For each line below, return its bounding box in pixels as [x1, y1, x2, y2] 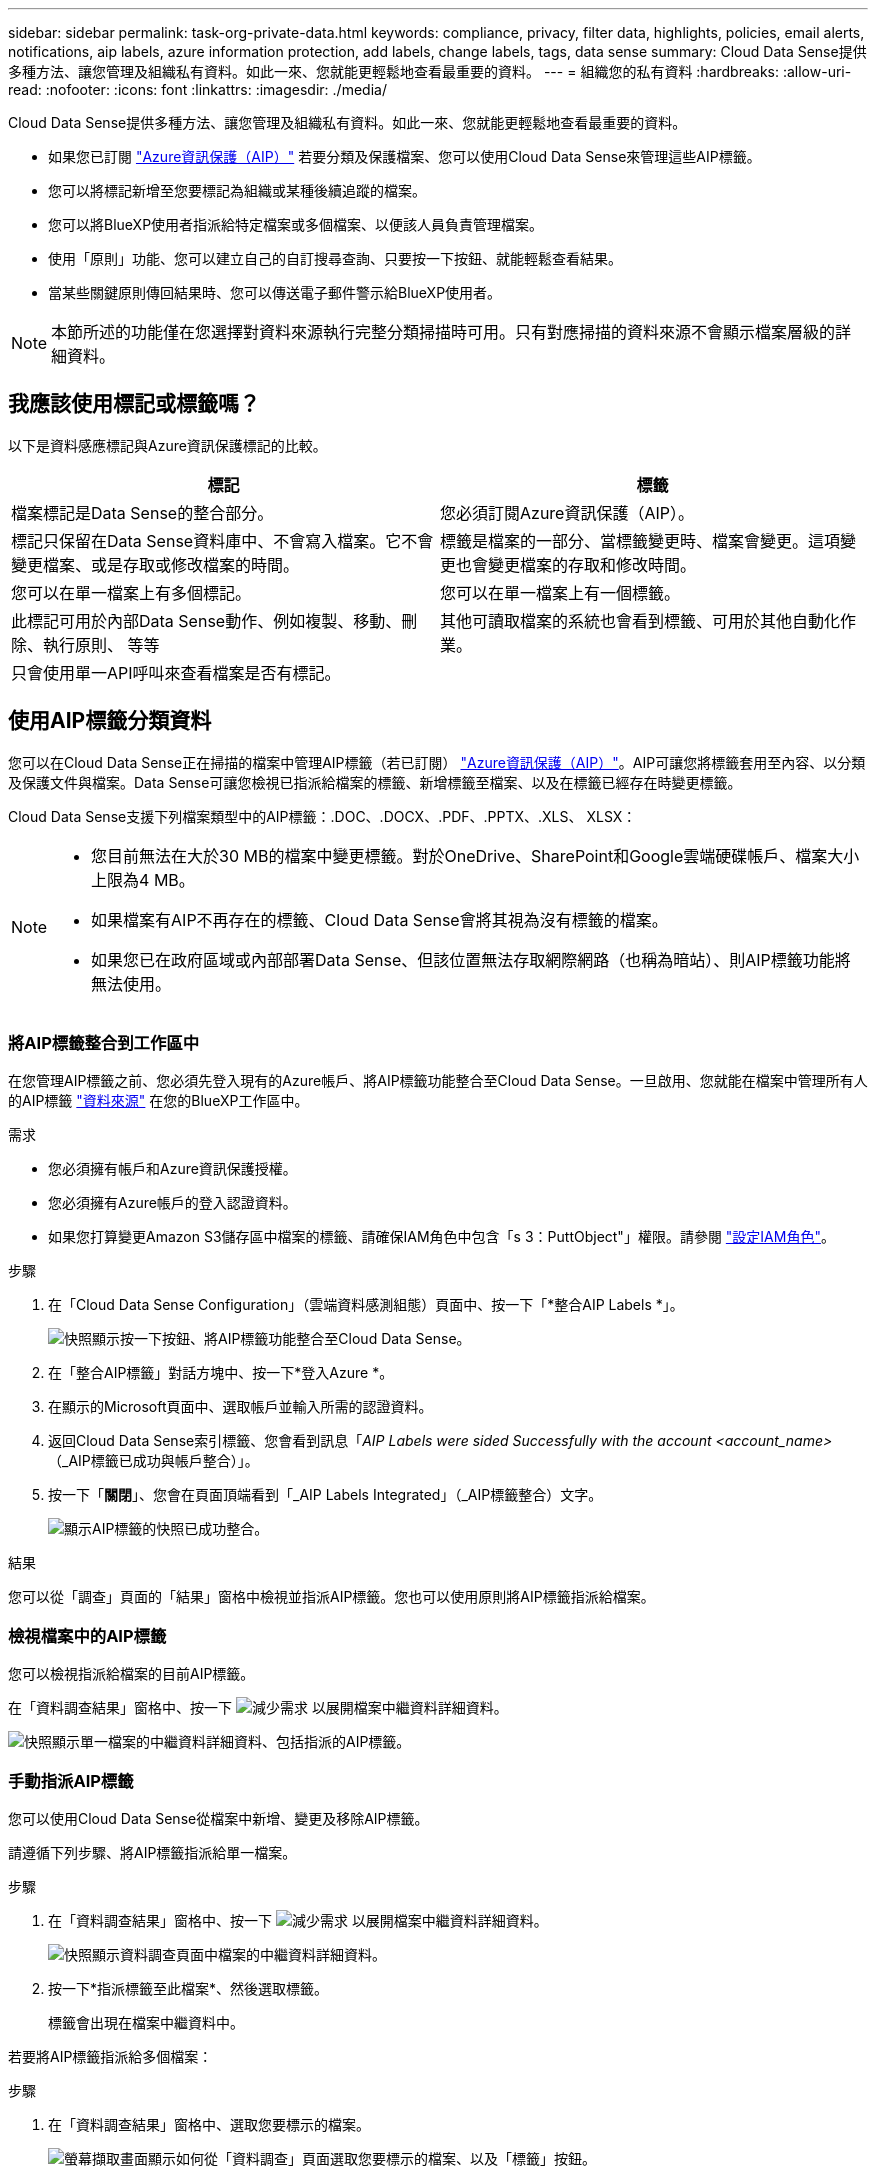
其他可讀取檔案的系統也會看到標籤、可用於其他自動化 [440, 610, 841, 631]
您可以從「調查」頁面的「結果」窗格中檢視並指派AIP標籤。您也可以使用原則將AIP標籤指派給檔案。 [8, 1588, 655, 1606]
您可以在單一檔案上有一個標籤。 [440, 582, 681, 603]
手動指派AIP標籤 [8, 1770, 134, 1791]
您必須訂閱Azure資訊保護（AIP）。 [440, 502, 694, 523]
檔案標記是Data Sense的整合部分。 [11, 502, 274, 523]
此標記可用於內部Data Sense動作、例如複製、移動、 [11, 610, 402, 631]
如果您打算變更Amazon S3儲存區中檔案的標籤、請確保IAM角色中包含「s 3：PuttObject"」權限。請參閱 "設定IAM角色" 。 [48, 1228, 835, 1246]
